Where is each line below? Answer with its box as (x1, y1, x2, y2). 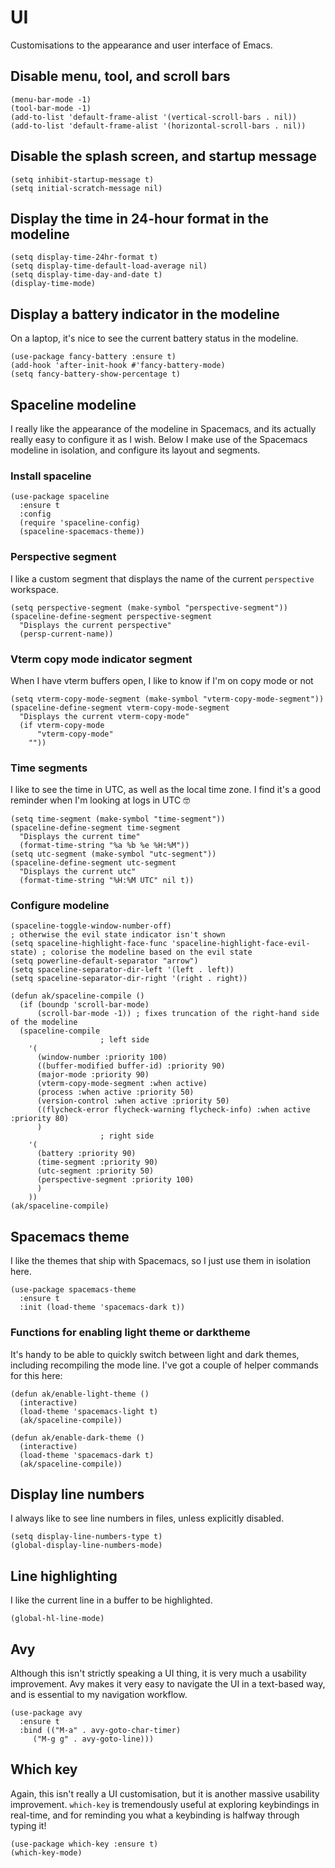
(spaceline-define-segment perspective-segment (10, 611, 213, 621)
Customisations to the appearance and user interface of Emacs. (10, 39, 273, 51)
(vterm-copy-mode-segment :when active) (36, 1079, 208, 1089)
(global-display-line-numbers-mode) (10, 1541, 163, 1551)
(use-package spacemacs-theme (10, 1285, 137, 1295)
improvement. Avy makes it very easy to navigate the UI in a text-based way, (10, 1678, 326, 1690)
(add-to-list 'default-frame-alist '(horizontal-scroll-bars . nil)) (10, 121, 307, 131)
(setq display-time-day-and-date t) (10, 270, 163, 280)
